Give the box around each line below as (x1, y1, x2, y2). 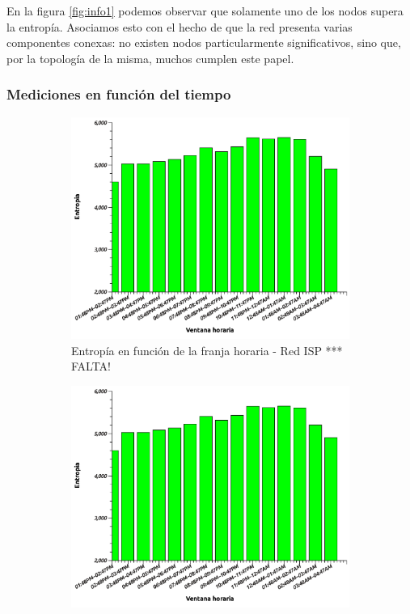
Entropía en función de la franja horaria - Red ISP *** (71, 341, 343, 358)
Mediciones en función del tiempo (6, 84, 231, 104)
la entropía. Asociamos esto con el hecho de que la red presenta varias (6, 18, 353, 35)
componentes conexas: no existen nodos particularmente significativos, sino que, (6, 34, 401, 51)
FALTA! (71, 358, 112, 375)
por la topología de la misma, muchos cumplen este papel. (6, 49, 294, 66)
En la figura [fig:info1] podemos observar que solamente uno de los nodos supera (6, 2, 404, 19)
